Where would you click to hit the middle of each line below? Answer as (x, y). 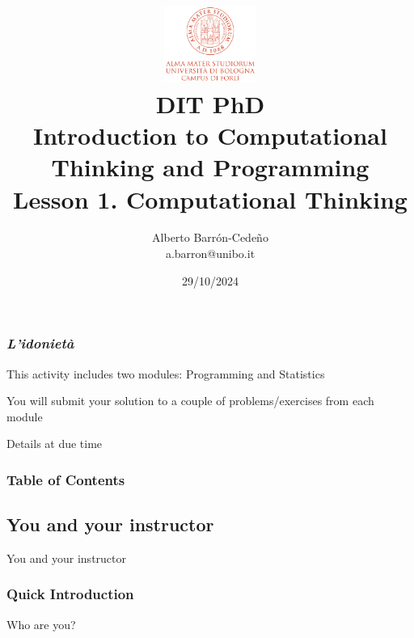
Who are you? (41, 624)
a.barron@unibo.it (210, 254)
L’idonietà (40, 343)
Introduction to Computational (210, 135)
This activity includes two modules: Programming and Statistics (166, 373)
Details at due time (55, 444)
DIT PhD (210, 103)
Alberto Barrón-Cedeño (210, 237)
